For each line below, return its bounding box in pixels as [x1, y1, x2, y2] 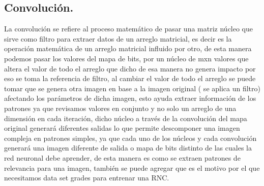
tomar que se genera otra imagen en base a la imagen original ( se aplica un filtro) [4, 83, 260, 93]
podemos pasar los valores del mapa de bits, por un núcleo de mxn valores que [4, 53, 249, 63]
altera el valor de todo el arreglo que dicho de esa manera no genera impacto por [4, 63, 256, 73]
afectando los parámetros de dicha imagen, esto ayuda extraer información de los [4, 93, 256, 103]
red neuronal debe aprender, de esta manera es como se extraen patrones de [4, 152, 241, 163]
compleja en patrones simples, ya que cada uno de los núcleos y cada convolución [4, 132, 257, 143]
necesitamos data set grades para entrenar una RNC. [4, 172, 169, 183]
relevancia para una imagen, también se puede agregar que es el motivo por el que [4, 162, 260, 173]
